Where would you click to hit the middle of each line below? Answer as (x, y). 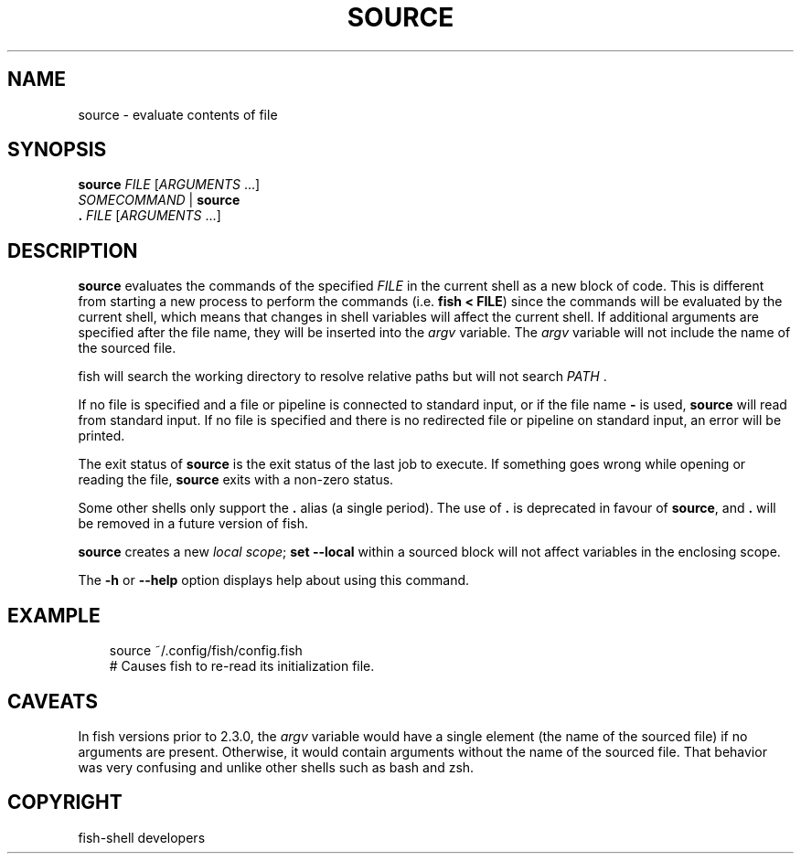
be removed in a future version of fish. (193, 524)
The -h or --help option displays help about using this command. (274, 580)
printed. (101, 436)
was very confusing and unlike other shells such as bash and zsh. (276, 767)
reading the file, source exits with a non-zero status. (236, 480)
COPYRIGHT (65, 803)
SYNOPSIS (57, 150)
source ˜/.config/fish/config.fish (206, 651)
